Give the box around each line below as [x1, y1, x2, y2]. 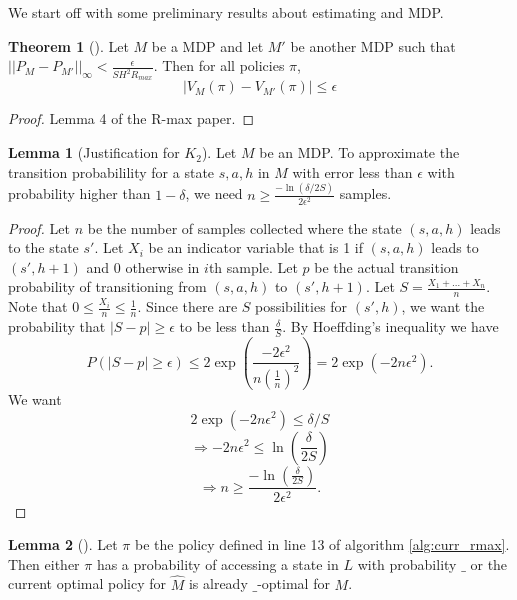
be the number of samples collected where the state [87, 217, 402, 238]
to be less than [179, 316, 270, 337]
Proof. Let [8, 217, 70, 238]
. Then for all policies [153, 55, 285, 76]
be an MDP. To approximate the [259, 142, 460, 163]
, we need [185, 183, 243, 204]
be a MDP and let [151, 35, 264, 56]
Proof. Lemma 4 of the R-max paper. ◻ [8, 108, 255, 129]
